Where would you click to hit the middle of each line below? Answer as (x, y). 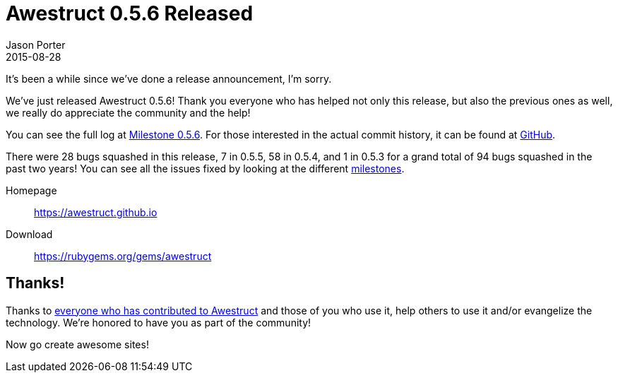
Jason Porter (36, 45)
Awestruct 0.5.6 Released (130, 13)
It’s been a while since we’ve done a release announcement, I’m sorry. (169, 78)
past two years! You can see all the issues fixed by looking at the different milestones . (205, 168)
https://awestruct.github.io (96, 212)
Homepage (31, 190)
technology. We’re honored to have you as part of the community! (159, 322)
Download (29, 234)
